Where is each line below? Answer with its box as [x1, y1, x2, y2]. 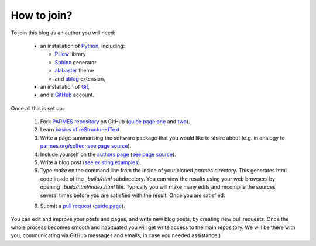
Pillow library [54, 50, 86, 58]
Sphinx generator [54, 58, 97, 65]
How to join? [11, 9, 73, 22]
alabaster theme [54, 67, 94, 74]
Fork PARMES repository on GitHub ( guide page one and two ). [40, 118, 190, 125]
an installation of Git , [40, 83, 90, 90]
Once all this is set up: [11, 105, 64, 112]
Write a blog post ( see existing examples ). [40, 159, 142, 166]
